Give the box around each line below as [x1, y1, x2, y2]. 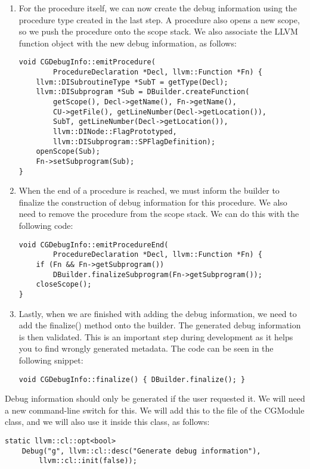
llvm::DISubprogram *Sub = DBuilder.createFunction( [36, 88, 250, 97]
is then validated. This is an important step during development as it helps [18, 330, 293, 343]
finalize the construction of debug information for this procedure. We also [18, 195, 287, 208]
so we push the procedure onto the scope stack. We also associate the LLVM [18, 25, 298, 38]
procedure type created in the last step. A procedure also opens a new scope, [18, 13, 300, 26]
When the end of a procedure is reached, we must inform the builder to [18, 184, 280, 197]
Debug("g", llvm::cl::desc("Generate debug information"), [21, 446, 261, 455]
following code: [18, 219, 73, 232]
